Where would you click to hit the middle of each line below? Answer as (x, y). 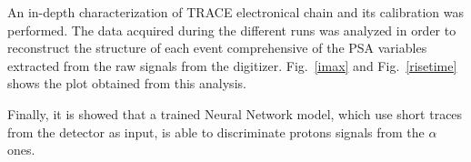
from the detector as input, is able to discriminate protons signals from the (216, 132)
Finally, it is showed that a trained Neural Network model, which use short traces (235, 113)
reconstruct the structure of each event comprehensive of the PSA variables (217, 48)
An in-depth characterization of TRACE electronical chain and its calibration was (235, 12)
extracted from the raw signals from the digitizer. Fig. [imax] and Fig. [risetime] (232, 65)
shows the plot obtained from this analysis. (127, 83)
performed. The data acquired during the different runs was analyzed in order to (232, 30)
